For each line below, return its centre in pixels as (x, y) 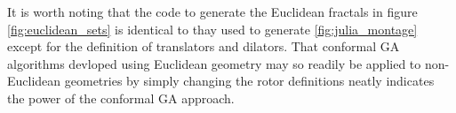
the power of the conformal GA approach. (121, 98)
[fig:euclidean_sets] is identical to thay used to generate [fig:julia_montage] (212, 29)
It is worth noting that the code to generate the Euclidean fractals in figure (212, 11)
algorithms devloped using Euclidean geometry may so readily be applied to (214, 63)
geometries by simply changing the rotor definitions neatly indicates (249, 81)
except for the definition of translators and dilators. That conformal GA (204, 46)
